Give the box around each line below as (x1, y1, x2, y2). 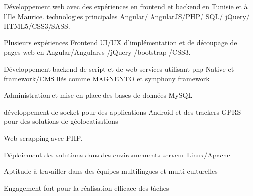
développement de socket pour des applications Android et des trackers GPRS (4, 106, 241, 117)
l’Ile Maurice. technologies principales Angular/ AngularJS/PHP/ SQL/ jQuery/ (4, 11, 250, 21)
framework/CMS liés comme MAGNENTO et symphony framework (4, 73, 210, 83)
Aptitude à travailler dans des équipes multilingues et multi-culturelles (4, 166, 218, 176)
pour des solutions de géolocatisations (4, 116, 118, 126)
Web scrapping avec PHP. (4, 132, 83, 143)
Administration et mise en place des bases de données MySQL (4, 90, 193, 100)
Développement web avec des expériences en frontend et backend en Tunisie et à (4, 1, 248, 11)
